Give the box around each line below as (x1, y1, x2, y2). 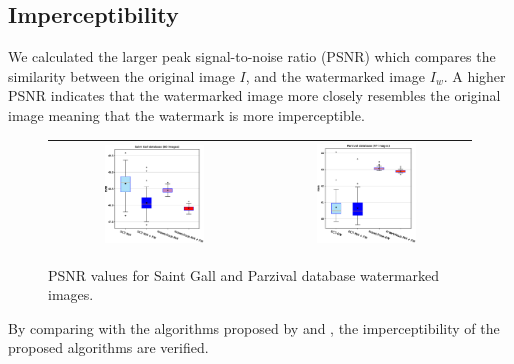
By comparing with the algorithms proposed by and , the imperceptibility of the (8, 317, 500, 338)
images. (48, 284, 94, 305)
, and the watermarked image (245, 65, 426, 86)
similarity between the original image (8, 65, 235, 86)
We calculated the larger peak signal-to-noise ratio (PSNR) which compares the (8, 46, 496, 67)
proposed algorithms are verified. (8, 337, 209, 358)
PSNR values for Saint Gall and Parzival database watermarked (48, 264, 440, 285)
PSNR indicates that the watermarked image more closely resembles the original (8, 85, 501, 106)
